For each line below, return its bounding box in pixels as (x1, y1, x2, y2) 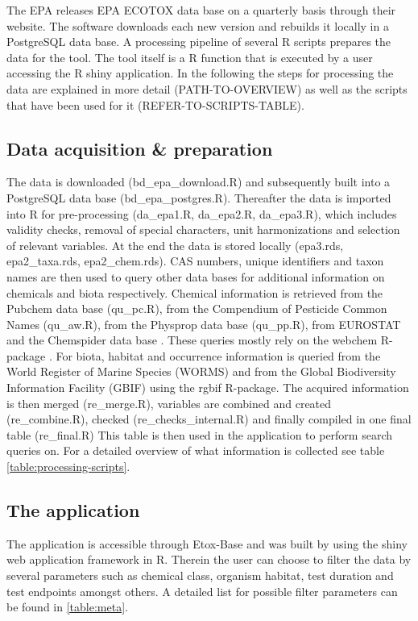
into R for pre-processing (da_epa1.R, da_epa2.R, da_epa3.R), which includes (6, 205, 397, 222)
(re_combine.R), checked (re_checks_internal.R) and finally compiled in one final (6, 411, 412, 427)
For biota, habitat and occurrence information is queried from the (56, 347, 381, 364)
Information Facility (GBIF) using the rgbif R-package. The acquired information (6, 379, 409, 396)
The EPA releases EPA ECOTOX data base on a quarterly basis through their (6, 2, 396, 18)
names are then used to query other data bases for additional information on (6, 268, 385, 285)
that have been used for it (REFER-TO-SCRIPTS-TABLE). (6, 96, 304, 113)
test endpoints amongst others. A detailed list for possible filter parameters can (6, 582, 398, 599)
